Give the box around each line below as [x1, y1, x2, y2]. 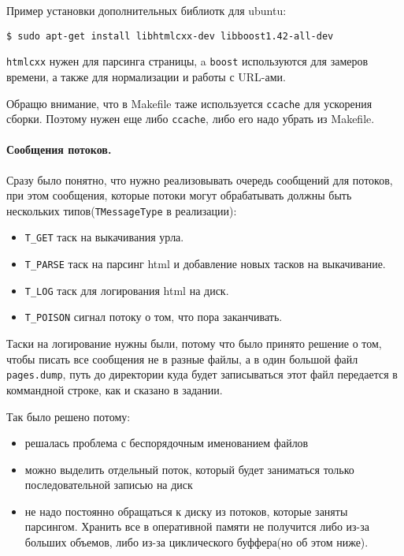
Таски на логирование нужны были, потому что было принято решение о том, [6, 335, 382, 352]
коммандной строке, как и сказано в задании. [6, 381, 223, 397]
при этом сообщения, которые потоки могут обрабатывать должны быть [6, 187, 352, 203]
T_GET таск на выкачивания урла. [24, 229, 184, 245]
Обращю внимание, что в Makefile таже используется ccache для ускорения [6, 95, 372, 111]
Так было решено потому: [6, 408, 131, 424]
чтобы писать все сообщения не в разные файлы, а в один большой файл [6, 350, 358, 367]
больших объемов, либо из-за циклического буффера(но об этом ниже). [24, 534, 369, 550]
